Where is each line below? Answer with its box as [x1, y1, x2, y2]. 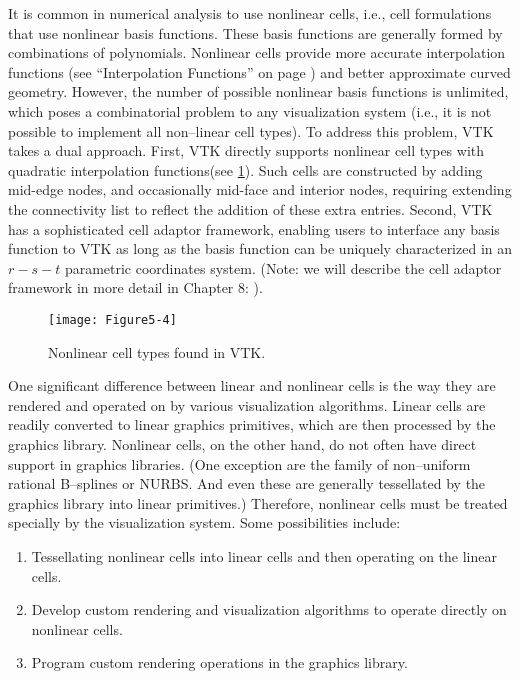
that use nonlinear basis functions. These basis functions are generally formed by [8, 22, 503, 43]
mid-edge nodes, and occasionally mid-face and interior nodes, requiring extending [8, 179, 512, 200]
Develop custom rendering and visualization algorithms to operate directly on [31, 599, 507, 620]
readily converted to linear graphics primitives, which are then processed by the [8, 414, 496, 435]
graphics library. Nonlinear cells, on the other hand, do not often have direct [8, 433, 477, 454]
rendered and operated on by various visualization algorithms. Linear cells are [8, 394, 486, 415]
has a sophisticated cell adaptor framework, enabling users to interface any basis [8, 218, 500, 239]
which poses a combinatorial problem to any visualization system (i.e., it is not [8, 100, 492, 121]
